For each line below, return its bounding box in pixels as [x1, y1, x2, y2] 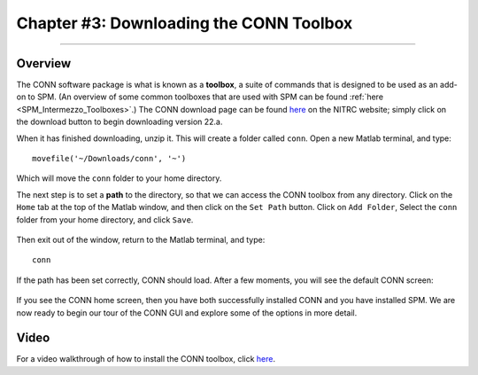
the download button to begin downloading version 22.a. [16, 116, 223, 128]
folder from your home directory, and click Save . [16, 214, 194, 225]
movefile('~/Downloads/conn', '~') [32, 153, 187, 164]
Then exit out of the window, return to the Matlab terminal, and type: [16, 234, 266, 245]
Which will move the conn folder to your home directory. [16, 173, 222, 184]
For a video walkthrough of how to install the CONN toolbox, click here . [16, 354, 276, 364]
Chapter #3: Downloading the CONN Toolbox [16, 13, 353, 33]
